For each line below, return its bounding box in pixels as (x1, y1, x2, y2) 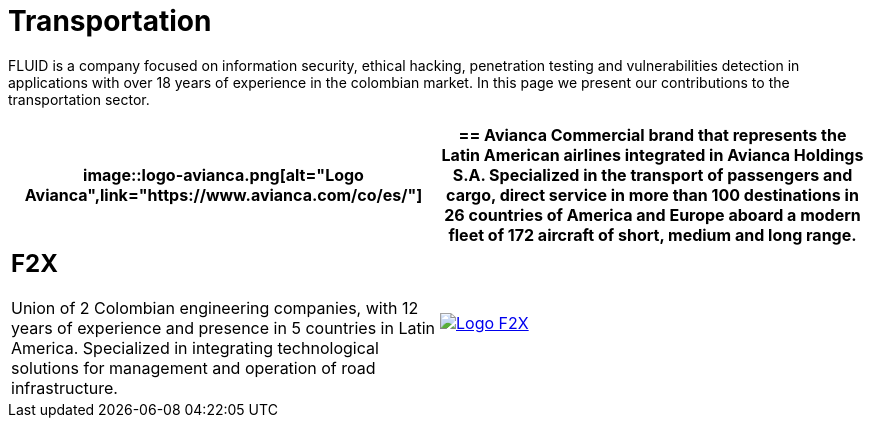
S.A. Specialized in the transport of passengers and (452, 164, 853, 185)
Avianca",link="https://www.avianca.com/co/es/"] (24, 184, 423, 205)
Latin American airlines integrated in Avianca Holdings (441, 144, 864, 165)
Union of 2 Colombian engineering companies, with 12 (11, 297, 419, 318)
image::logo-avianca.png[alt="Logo (83, 164, 364, 185)
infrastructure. (11, 377, 118, 398)
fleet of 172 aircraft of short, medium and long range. (448, 224, 857, 245)
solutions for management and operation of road (11, 357, 376, 378)
